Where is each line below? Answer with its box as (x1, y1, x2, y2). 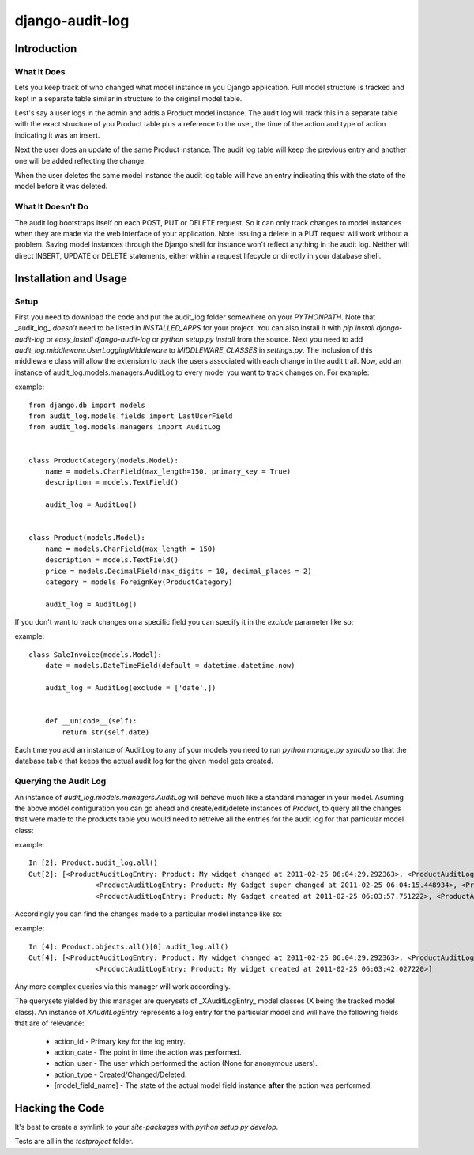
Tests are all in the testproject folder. (14, 1137, 134, 1146)
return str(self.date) (62, 727, 150, 737)
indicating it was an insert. (14, 130, 100, 140)
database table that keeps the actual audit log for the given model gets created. (14, 756, 274, 766)
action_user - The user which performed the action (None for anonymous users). (54, 1059, 318, 1068)
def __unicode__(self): (44, 716, 137, 726)
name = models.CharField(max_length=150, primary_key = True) (44, 466, 292, 476)
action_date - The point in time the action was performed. (54, 1047, 242, 1057)
